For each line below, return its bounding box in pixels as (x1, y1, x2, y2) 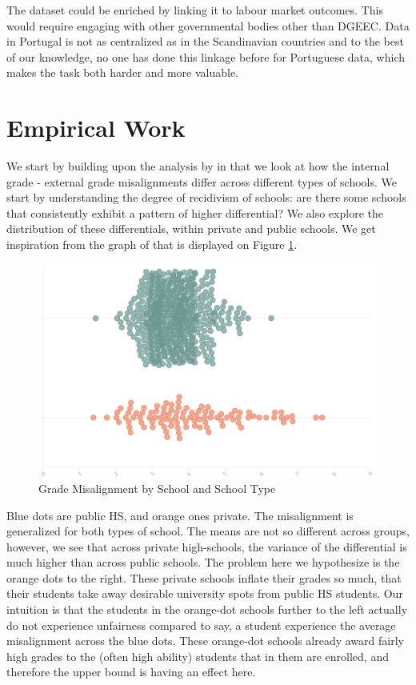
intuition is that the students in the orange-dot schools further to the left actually (6, 601, 408, 618)
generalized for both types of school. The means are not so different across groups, (6, 523, 410, 539)
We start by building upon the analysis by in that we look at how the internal (6, 158, 390, 174)
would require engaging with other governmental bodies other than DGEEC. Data (6, 17, 410, 34)
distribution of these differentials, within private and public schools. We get (6, 220, 376, 237)
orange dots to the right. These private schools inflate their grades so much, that (6, 569, 402, 586)
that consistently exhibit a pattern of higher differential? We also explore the (6, 204, 383, 221)
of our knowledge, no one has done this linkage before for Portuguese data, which (6, 48, 405, 65)
